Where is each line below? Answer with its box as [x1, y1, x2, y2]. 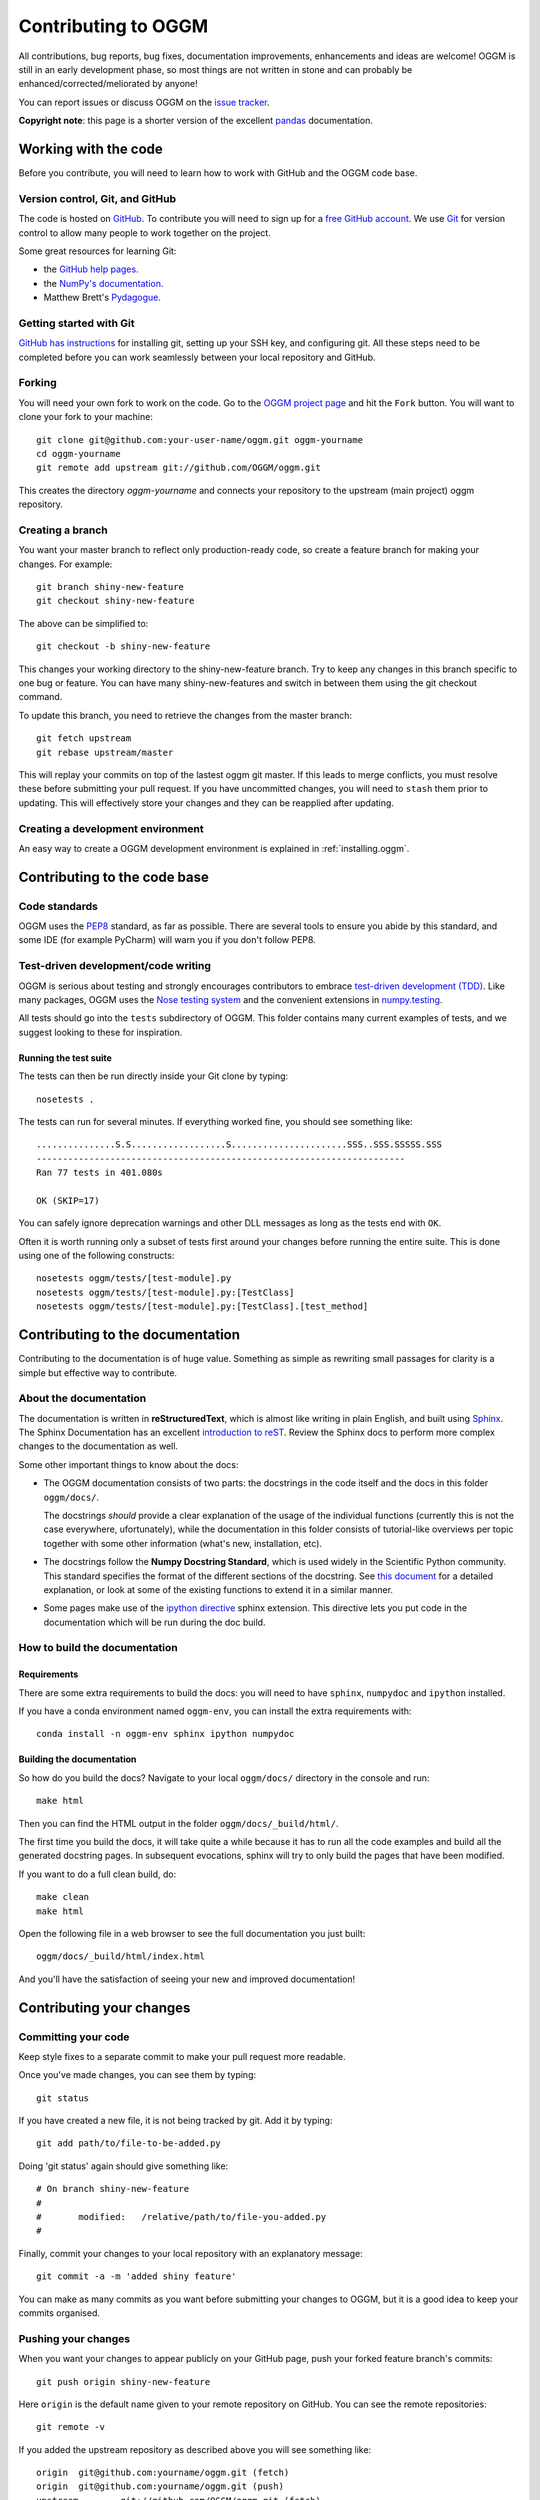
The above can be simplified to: [18, 617, 149, 629]
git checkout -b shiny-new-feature [36, 641, 211, 652]
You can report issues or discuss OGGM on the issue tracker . [18, 96, 270, 108]
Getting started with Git [18, 316, 135, 330]
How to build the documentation [18, 1641, 179, 1655]
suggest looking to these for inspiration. [18, 1026, 183, 1038]
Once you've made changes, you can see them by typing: [18, 2069, 257, 2081]
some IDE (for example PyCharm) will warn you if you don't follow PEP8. [18, 934, 317, 946]
